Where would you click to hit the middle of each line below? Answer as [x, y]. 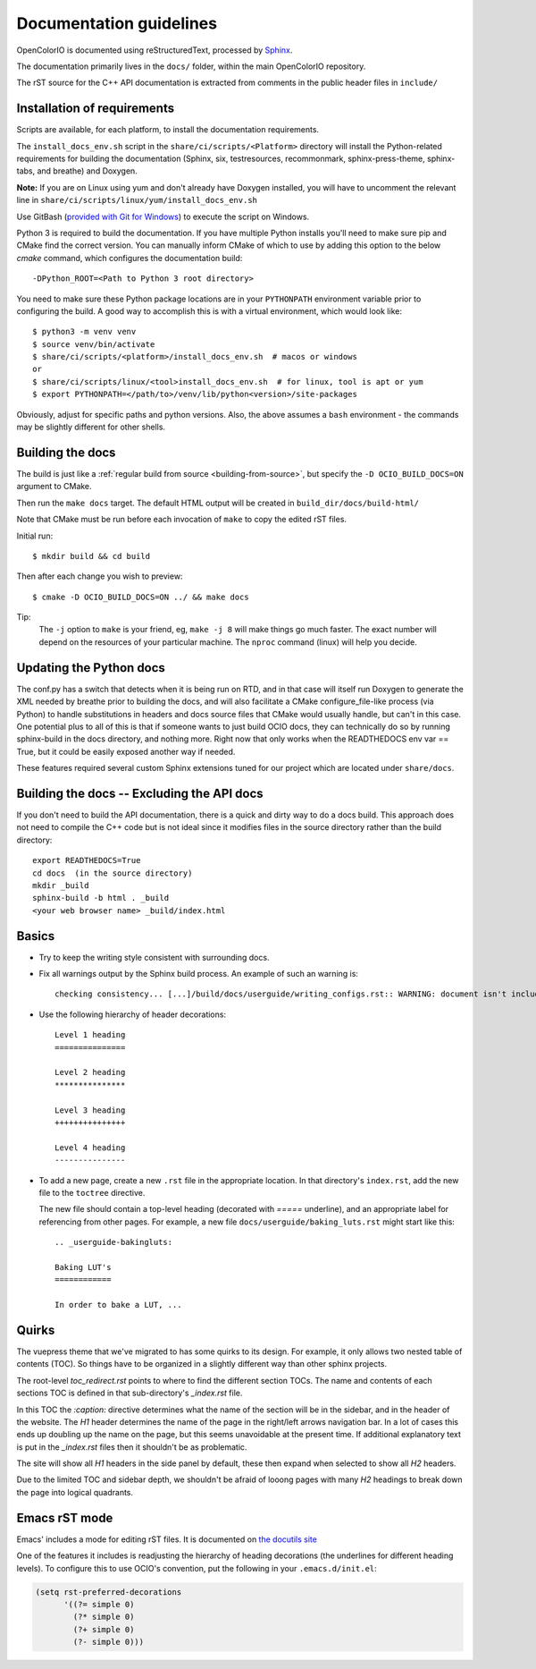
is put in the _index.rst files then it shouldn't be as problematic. [132, 1447]
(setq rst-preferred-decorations [109, 1592]
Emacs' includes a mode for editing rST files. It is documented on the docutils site [167, 1539]
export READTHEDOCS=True [87, 860]
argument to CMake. [54, 487]
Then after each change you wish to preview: [100, 576]
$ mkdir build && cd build [92, 556]
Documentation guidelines [117, 23]
